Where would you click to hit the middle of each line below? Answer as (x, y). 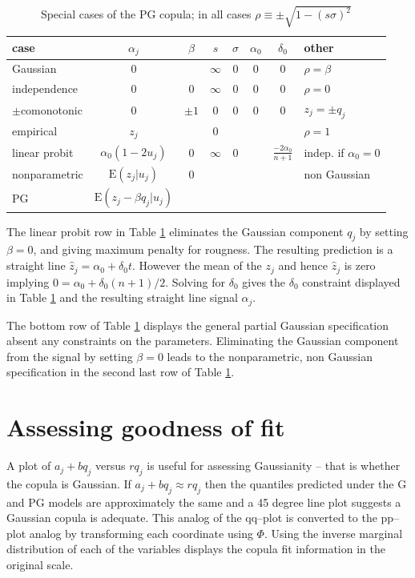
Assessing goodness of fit (146, 427)
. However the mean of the (197, 265)
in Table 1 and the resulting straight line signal (122, 297)
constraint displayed (351, 281)
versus (111, 466)
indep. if (324, 152)
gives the (264, 281)
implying (28, 281)
